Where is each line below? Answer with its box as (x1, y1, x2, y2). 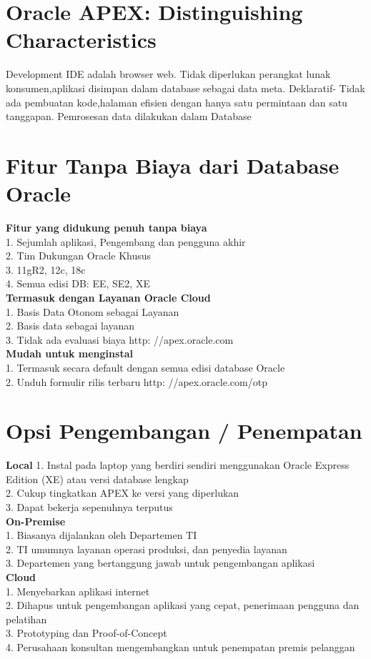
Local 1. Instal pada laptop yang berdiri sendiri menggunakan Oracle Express (6, 457, 350, 472)
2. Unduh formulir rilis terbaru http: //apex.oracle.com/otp (6, 374, 267, 389)
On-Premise (6, 513, 66, 528)
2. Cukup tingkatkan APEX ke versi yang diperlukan (6, 485, 239, 500)
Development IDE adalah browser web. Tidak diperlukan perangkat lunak (6, 66, 331, 81)
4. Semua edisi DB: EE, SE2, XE (6, 276, 150, 291)
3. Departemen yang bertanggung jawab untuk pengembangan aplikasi (6, 555, 315, 570)
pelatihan (6, 611, 47, 626)
